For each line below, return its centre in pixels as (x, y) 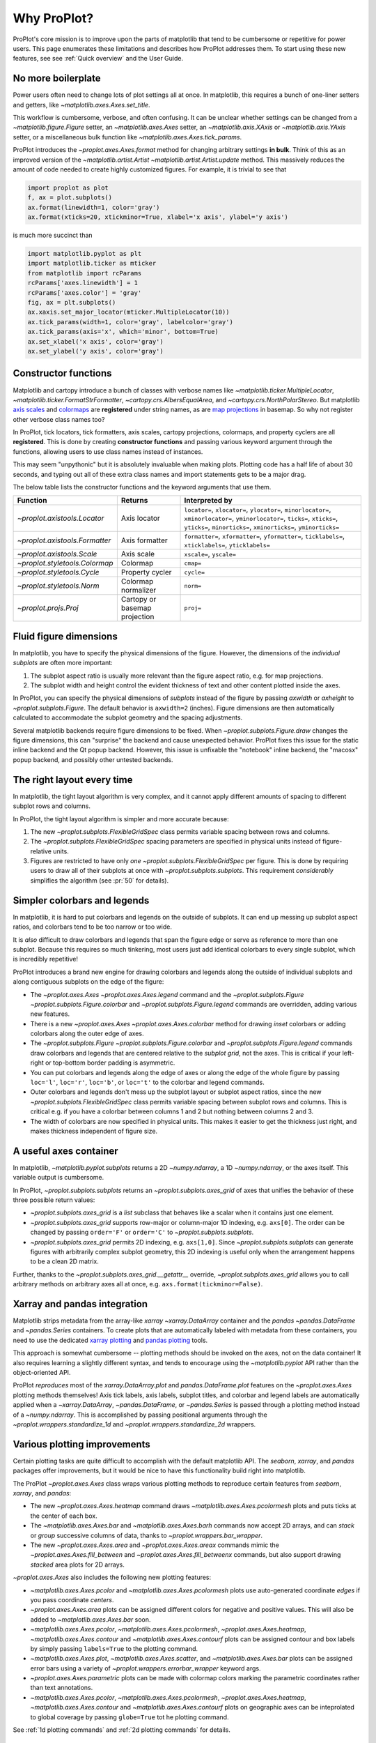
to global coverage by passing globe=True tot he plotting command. (130, 1717)
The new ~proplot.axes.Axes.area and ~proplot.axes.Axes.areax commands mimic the (155, 1545)
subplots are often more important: (63, 663)
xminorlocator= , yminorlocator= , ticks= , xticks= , (261, 518)
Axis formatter (144, 540)
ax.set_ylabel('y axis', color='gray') (95, 351)
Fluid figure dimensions (65, 636)
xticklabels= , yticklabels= (227, 545)
